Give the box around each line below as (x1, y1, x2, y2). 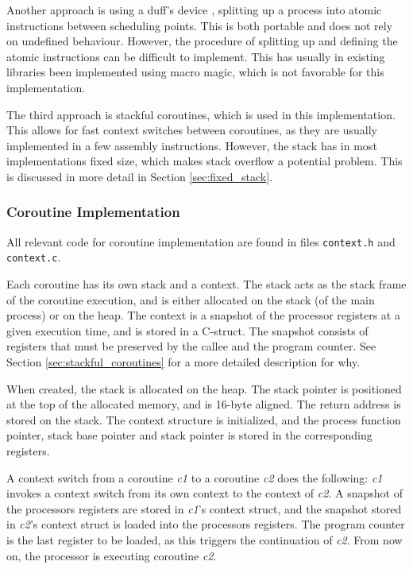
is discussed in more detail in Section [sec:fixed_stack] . (6, 168, 272, 184)
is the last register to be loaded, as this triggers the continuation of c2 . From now (6, 531, 403, 548)
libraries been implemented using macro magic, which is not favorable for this (6, 64, 384, 80)
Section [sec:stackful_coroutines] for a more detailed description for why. (6, 354, 361, 370)
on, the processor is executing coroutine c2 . (6, 547, 217, 563)
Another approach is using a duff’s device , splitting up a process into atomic (6, 2, 382, 17)
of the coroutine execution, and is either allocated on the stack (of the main (6, 291, 375, 308)
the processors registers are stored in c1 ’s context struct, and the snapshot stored (6, 500, 402, 517)
